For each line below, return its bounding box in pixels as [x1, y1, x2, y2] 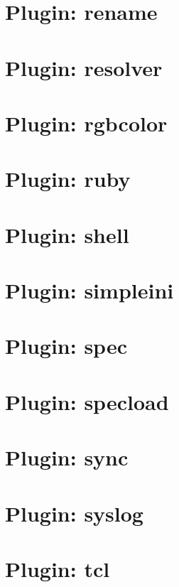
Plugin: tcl [5, 554, 110, 583]
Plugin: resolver [5, 53, 163, 82]
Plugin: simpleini [5, 276, 174, 305]
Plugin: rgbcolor [5, 108, 168, 137]
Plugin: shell [5, 220, 129, 249]
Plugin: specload [5, 387, 169, 416]
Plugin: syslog [5, 498, 143, 527]
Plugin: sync [5, 443, 129, 472]
